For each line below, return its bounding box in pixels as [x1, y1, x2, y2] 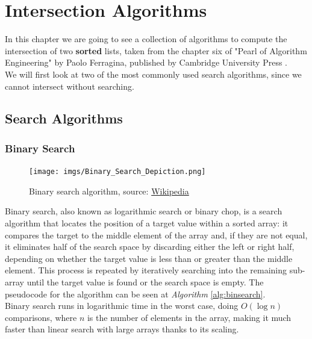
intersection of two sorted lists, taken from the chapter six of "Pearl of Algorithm [5, 44, 307, 57]
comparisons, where [5, 311, 77, 323]
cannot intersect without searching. [5, 79, 134, 92]
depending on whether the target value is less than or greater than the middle [5, 252, 293, 264]
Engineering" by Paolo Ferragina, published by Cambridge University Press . [5, 56, 288, 69]
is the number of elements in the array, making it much [87, 311, 292, 323]
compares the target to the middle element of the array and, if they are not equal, [5, 228, 308, 241]
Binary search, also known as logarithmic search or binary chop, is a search [5, 205, 282, 217]
